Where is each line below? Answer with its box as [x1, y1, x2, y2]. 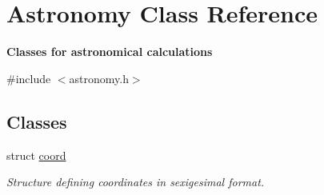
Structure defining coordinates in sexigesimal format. [6, 173, 265, 190]
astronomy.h [69, 70, 129, 86]
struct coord [6, 146, 66, 163]
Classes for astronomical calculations [6, 43, 213, 60]
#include [6, 70, 51, 86]
